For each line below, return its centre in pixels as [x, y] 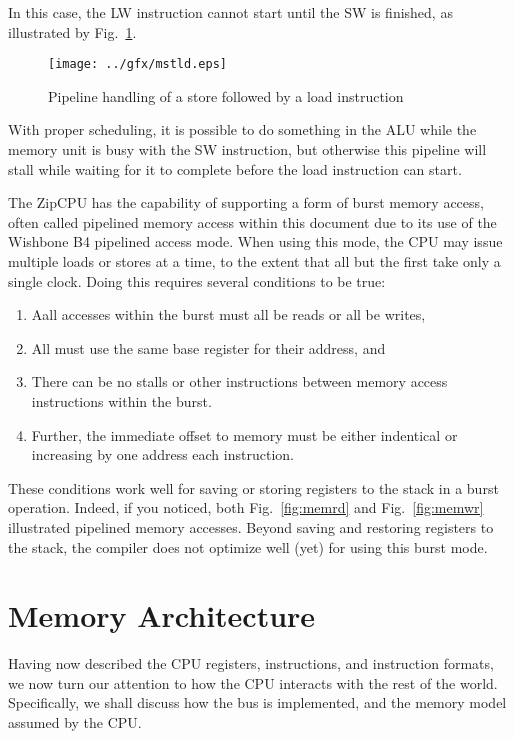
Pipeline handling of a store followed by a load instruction [226, 95]
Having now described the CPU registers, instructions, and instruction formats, [251, 663]
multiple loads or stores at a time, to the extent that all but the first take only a [254, 261]
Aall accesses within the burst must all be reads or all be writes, [228, 314]
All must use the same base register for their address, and [208, 347]
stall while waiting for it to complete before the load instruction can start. [235, 168]
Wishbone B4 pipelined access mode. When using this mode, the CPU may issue [255, 241]
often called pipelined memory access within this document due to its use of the [252, 221]
